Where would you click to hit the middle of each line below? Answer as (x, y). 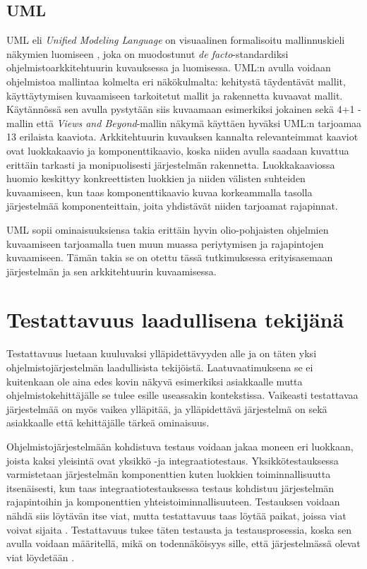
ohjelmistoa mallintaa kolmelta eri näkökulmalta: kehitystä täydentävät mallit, (176, 81)
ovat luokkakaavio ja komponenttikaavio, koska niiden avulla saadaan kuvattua (178, 150)
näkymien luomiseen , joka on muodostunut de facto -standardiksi (148, 53)
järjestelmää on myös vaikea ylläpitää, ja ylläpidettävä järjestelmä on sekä (167, 408)
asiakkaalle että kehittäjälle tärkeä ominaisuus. (108, 423)
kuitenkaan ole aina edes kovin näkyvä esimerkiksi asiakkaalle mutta (155, 381)
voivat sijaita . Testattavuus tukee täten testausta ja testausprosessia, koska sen (179, 529)
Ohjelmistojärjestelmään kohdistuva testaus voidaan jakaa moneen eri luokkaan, (180, 446)
